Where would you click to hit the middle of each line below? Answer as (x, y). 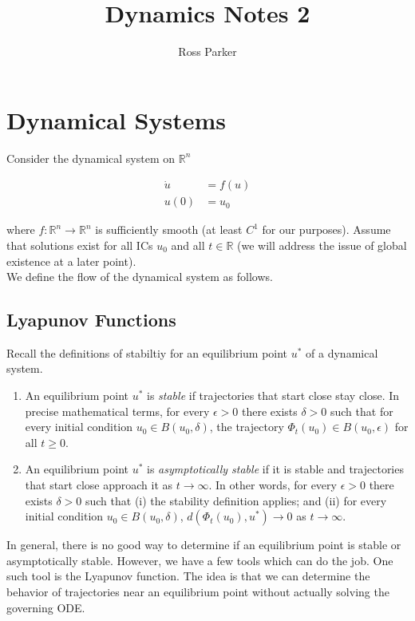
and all (188, 245)
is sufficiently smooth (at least (169, 229)
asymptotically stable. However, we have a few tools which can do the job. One (200, 560)
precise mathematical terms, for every (117, 411)
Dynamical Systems (117, 119)
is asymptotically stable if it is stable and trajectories (275, 469)
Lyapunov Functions (91, 320)
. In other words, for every (273, 485)
